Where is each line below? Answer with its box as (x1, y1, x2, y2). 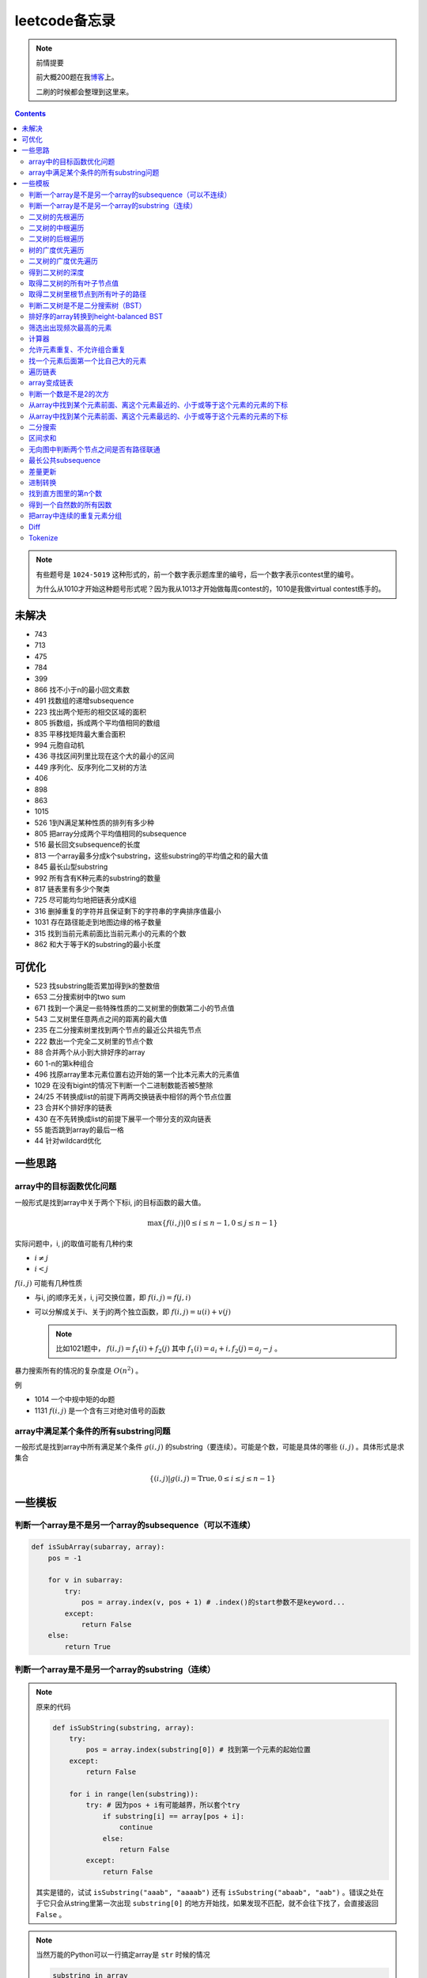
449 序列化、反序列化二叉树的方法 (34, 762, 147, 771)
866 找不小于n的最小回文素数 (34, 684, 130, 694)
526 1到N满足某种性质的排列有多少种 (34, 817, 154, 827)
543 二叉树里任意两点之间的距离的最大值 (34, 1014, 168, 1024)
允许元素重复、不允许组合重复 (28, 345, 126, 354)
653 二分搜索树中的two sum (34, 992, 126, 1002)
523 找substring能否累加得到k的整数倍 (34, 981, 160, 991)
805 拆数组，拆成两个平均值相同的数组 (34, 718, 161, 728)
